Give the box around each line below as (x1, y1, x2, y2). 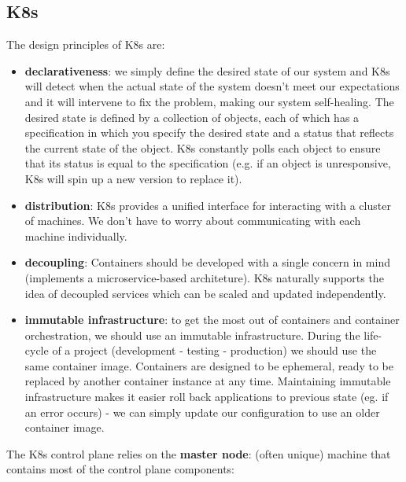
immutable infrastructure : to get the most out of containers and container (24, 311, 400, 328)
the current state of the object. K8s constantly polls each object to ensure (24, 139, 381, 156)
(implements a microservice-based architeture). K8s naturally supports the (24, 269, 384, 285)
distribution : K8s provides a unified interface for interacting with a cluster (24, 197, 391, 213)
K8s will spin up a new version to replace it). (24, 170, 242, 186)
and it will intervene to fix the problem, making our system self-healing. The (24, 93, 394, 109)
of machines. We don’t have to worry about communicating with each (24, 212, 361, 229)
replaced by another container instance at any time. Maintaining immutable (24, 373, 391, 389)
